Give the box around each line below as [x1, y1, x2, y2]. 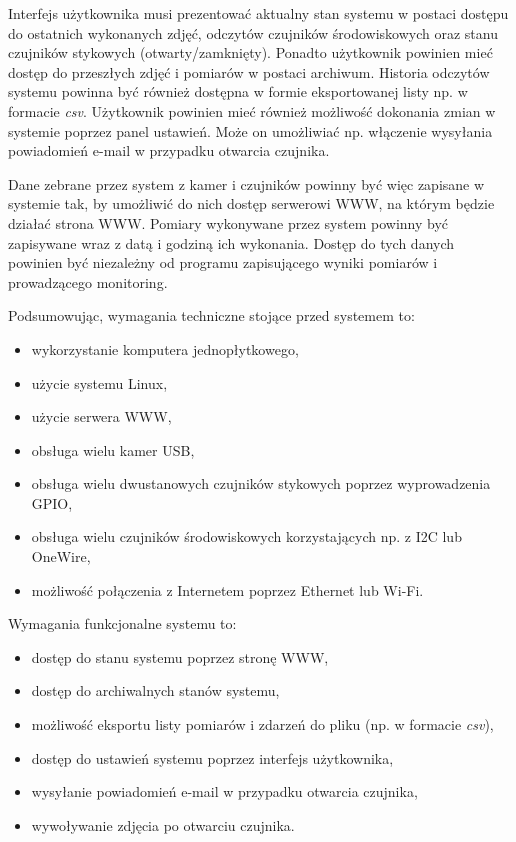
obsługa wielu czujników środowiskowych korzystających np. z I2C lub [31, 526, 462, 547]
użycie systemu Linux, [31, 372, 168, 393]
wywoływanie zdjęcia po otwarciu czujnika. [31, 814, 295, 835]
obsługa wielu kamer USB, [31, 439, 195, 460]
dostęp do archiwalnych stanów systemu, [31, 680, 280, 701]
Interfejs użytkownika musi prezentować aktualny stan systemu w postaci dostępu [8, 3, 509, 23]
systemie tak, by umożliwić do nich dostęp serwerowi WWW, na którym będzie [8, 193, 495, 214]
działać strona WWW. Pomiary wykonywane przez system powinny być [8, 212, 449, 233]
